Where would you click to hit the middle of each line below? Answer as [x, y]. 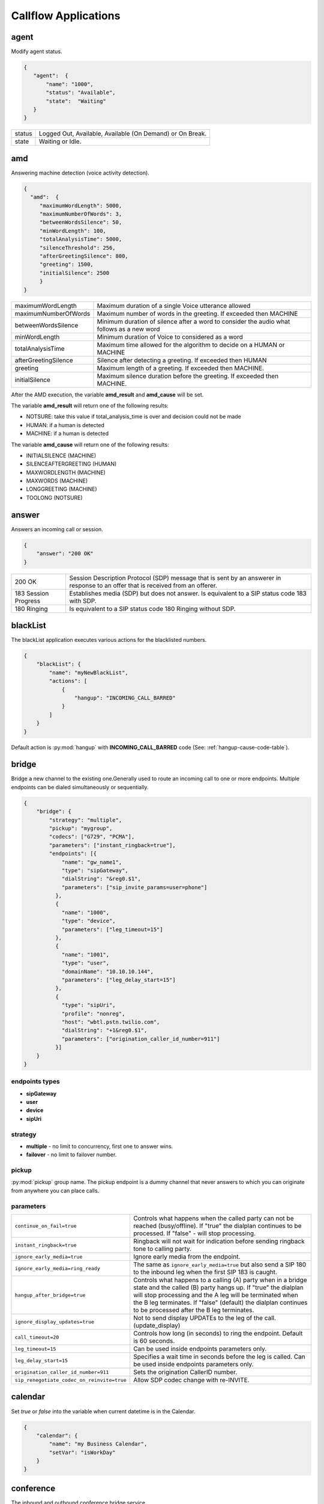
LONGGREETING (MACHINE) [61, 489]
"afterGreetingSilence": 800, [84, 256]
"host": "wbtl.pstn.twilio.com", [111, 1022]
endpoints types [35, 1082]
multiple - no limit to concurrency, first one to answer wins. [100, 1146]
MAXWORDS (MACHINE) [57, 481]
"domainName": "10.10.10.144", [108, 971]
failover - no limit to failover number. [71, 1154]
